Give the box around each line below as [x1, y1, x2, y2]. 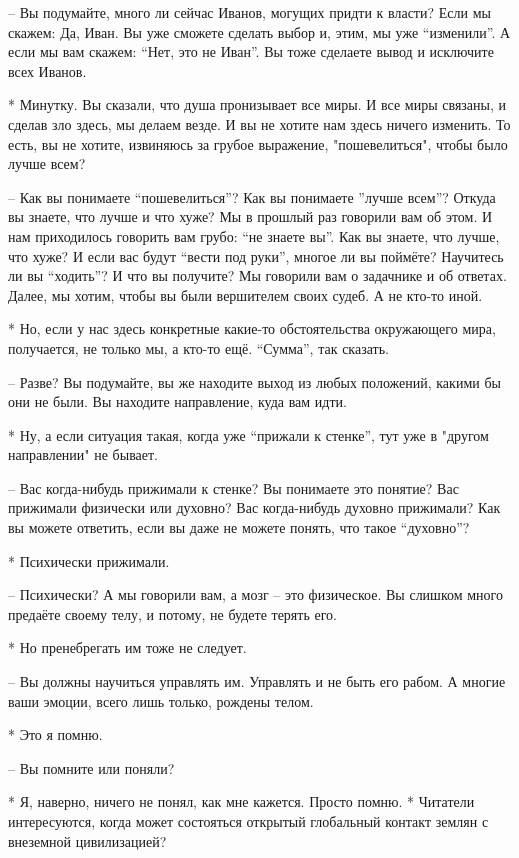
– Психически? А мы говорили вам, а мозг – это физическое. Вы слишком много [8, 584, 503, 605]
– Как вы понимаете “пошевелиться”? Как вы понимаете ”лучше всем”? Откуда [8, 186, 496, 207]
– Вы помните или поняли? [8, 757, 175, 778]
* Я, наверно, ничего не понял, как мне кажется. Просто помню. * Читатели [8, 791, 475, 812]
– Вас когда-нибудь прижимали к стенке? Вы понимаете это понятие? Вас [8, 477, 459, 498]
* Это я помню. [8, 724, 103, 745]
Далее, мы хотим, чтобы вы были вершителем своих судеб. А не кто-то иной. [8, 284, 483, 305]
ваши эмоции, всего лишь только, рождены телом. [8, 690, 314, 711]
